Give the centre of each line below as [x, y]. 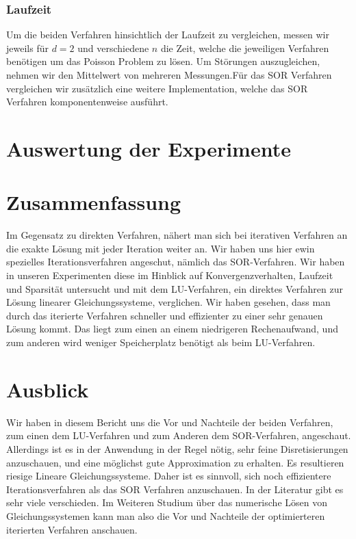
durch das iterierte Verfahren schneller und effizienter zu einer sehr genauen [165, 315]
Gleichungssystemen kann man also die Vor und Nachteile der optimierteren [166, 515]
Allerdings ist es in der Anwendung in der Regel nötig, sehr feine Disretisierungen [177, 448]
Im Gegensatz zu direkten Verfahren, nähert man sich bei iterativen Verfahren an [177, 235]
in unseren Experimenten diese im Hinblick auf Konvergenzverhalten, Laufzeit [170, 275]
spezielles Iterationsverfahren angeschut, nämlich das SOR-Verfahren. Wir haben [176, 262]
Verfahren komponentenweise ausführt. [87, 102]
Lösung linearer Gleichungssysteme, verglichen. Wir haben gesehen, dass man [168, 302]
